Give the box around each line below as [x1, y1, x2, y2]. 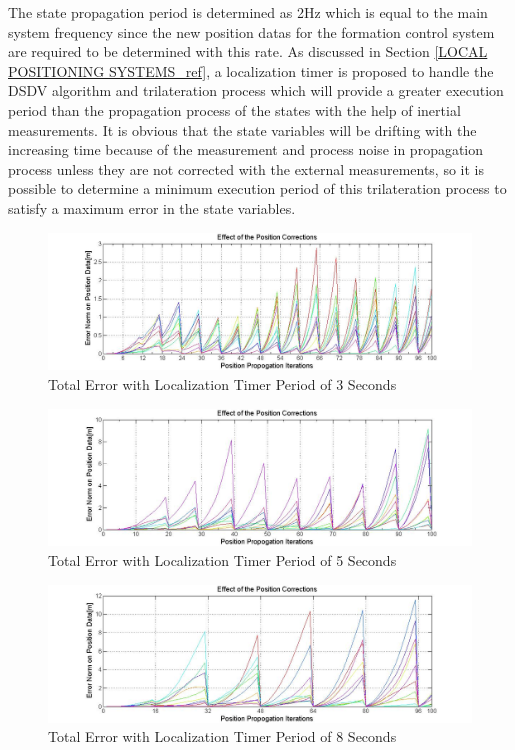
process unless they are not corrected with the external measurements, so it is [8, 158, 484, 179]
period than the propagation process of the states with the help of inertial [8, 99, 461, 120]
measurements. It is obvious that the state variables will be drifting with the [8, 119, 477, 140]
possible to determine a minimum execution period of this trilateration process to [8, 178, 507, 199]
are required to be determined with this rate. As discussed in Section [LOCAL [8, 41, 488, 62]
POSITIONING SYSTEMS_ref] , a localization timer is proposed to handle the [8, 60, 494, 81]
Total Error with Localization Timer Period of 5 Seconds [48, 550, 397, 571]
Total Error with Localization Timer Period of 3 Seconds [48, 374, 397, 394]
